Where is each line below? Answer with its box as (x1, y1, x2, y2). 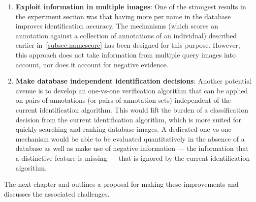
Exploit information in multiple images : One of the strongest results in (15, 1, 246, 11)
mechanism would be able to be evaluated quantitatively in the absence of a (15, 133, 245, 144)
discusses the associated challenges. (4, 188, 110, 199)
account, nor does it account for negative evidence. (15, 59, 168, 69)
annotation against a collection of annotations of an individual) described (15, 30, 237, 40)
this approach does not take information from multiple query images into (15, 49, 236, 59)
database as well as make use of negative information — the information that (15, 143, 249, 153)
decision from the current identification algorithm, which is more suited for (15, 114, 242, 124)
